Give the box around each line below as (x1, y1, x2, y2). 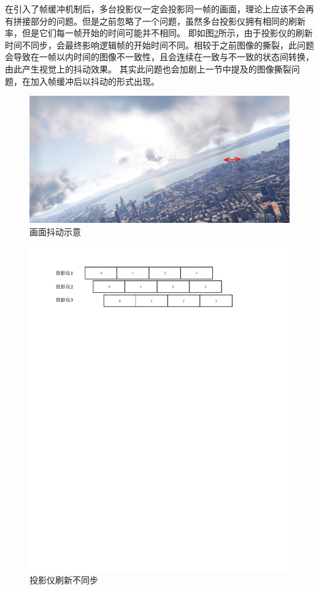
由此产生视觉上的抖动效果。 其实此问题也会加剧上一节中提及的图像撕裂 (5, 62, 291, 75)
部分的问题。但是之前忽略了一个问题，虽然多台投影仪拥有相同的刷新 (30, 14, 306, 27)
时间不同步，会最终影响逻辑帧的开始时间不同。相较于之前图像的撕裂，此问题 (5, 38, 314, 51)
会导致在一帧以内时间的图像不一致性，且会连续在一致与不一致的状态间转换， (5, 50, 314, 63)
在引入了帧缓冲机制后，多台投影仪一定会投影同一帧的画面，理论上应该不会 (5, 2, 306, 15)
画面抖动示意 (29, 225, 81, 238)
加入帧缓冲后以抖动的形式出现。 (30, 74, 159, 87)
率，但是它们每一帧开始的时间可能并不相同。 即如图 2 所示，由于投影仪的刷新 (5, 26, 313, 39)
